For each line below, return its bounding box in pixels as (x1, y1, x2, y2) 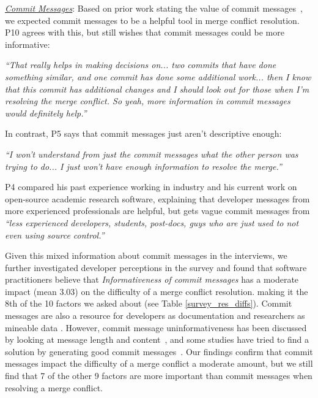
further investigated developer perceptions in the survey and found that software (5, 261, 307, 274)
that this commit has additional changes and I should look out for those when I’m (5, 82, 309, 95)
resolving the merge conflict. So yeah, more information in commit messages (5, 94, 290, 107)
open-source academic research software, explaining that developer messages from (5, 192, 310, 205)
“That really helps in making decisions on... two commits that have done (5, 58, 276, 71)
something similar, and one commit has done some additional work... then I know (5, 70, 311, 83)
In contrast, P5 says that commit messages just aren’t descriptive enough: (5, 127, 282, 140)
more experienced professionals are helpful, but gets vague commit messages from (5, 204, 310, 217)
